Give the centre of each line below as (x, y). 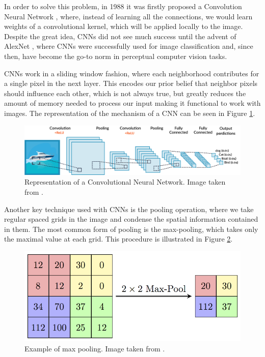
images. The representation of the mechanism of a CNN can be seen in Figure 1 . (130, 113)
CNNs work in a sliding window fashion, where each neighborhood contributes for (132, 73)
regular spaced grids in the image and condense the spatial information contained (131, 219)
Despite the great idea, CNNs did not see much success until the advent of (120, 36)
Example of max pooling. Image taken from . (95, 348)
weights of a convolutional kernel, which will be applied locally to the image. (124, 26)
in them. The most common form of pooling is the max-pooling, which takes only (131, 229)
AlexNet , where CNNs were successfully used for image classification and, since (129, 46)
